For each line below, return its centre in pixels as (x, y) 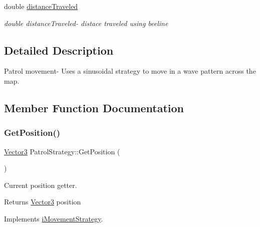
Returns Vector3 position (43, 202)
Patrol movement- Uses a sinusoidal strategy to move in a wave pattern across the (130, 71)
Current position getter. (41, 185)
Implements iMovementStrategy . (54, 218)
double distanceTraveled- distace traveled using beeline (86, 23)
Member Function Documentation (94, 107)
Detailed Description (59, 50)
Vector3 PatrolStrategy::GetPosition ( (62, 151)
